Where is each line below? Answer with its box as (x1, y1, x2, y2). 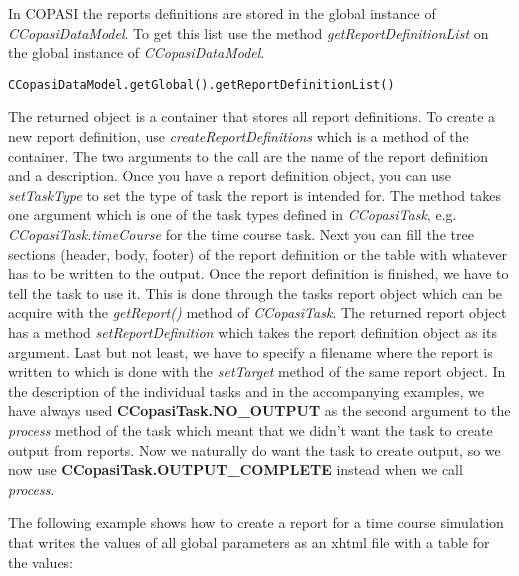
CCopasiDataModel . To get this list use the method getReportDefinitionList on (8, 22, 489, 43)
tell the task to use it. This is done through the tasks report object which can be (8, 282, 503, 303)
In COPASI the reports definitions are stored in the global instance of (8, 3, 436, 23)
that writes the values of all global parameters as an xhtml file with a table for (8, 531, 490, 552)
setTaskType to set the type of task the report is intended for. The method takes (8, 184, 501, 205)
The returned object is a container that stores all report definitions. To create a (8, 106, 496, 127)
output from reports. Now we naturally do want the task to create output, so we (8, 439, 501, 460)
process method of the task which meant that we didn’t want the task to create (8, 419, 493, 440)
